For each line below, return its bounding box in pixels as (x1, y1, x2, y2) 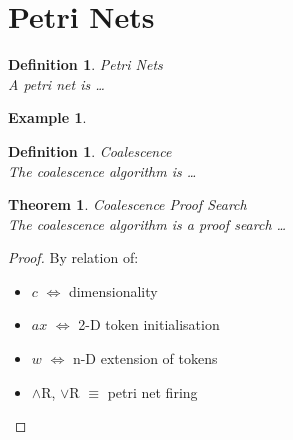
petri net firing (107, 381, 198, 402)
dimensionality (68, 280, 158, 301)
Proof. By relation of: (8, 247, 139, 268)
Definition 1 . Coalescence (8, 140, 172, 161)
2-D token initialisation (78, 314, 220, 335)
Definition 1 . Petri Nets (8, 54, 163, 75)
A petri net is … (8, 73, 105, 94)
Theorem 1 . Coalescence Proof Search (8, 194, 247, 215)
